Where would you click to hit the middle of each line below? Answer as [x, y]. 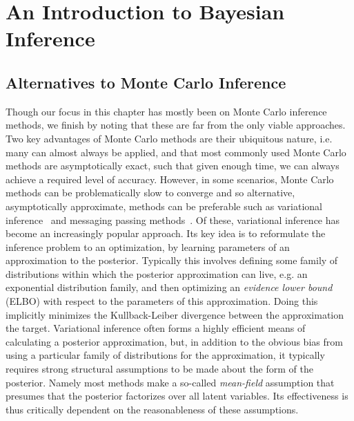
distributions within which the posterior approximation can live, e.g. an [157, 273]
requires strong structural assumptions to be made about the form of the [159, 369]
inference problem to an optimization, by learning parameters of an [148, 246]
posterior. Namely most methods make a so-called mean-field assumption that [170, 382]
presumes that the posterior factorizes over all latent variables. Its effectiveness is [177, 396]
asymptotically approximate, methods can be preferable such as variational [164, 206]
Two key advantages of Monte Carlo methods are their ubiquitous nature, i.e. [169, 138]
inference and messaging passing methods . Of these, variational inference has [173, 219]
